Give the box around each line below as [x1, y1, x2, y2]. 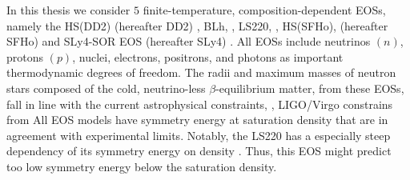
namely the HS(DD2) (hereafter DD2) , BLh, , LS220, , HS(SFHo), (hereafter [6, 17, 388, 34]
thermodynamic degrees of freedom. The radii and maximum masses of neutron [6, 64, 396, 81]
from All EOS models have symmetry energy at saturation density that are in [6, 111, 388, 128]
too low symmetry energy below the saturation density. [6, 158, 277, 174]
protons [6, 48, 44, 65]
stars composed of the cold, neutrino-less [6, 79, 206, 96]
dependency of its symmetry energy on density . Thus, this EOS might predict [6, 142, 392, 159]
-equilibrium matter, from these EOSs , [215, 79, 404, 96]
